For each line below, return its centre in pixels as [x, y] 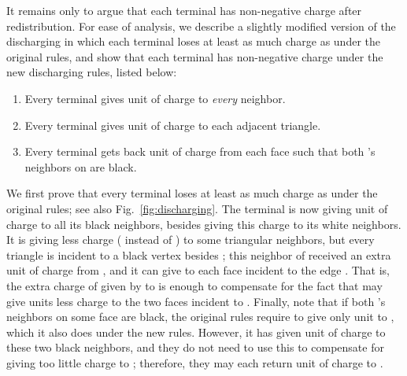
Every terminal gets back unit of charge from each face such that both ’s [200, 151]
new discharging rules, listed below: [92, 72]
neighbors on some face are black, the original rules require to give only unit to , [200, 317]
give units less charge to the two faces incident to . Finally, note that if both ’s [196, 301]
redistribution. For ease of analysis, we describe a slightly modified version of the [201, 26]
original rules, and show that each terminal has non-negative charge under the [195, 56]
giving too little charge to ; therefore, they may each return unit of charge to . [195, 362]
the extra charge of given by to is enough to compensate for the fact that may [194, 285]
